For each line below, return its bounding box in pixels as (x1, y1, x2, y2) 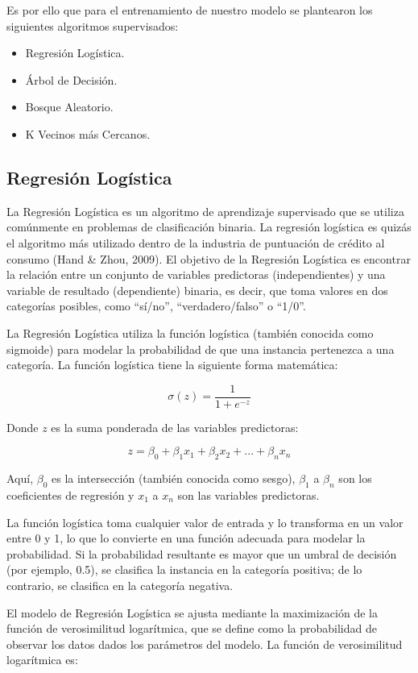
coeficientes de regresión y (6, 486, 135, 503)
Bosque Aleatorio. (25, 98, 114, 115)
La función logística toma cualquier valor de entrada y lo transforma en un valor (6, 513, 404, 530)
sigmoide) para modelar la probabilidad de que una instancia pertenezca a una (6, 340, 395, 357)
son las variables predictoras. (177, 486, 320, 503)
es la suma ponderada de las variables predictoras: (51, 418, 299, 435)
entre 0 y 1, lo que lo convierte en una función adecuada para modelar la (6, 530, 366, 546)
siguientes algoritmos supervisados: (6, 17, 179, 34)
